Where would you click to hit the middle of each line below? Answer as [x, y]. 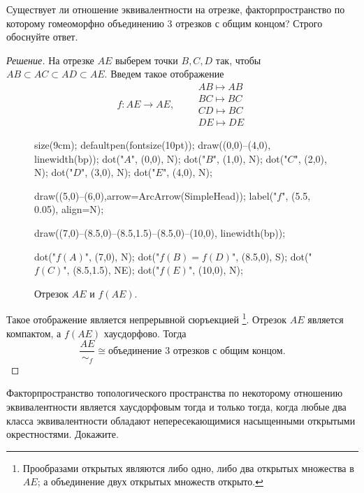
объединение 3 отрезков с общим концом [195, 351]
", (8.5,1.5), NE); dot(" [111, 270]
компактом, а [34, 333]
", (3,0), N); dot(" [118, 172]
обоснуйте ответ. [42, 37]
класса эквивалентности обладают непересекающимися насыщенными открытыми [181, 420]
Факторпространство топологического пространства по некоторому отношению [175, 393]
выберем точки [147, 60]
